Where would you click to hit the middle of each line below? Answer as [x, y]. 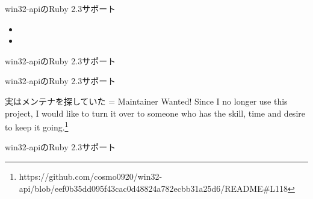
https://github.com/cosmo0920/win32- [91, 176]
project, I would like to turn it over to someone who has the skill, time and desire [155, 113]
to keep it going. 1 [37, 126]
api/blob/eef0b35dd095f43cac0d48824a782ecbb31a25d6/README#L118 [153, 188]
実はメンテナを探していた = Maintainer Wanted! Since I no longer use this [146, 101]
